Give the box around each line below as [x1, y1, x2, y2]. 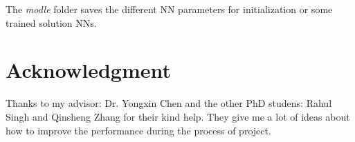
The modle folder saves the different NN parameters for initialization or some [6, 2, 333, 16]
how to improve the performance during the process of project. [6, 123, 271, 137]
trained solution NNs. [6, 15, 97, 30]
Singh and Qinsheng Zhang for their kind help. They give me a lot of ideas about [6, 109, 350, 123]
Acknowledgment [6, 56, 171, 84]
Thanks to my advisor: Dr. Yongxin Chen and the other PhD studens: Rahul [6, 96, 332, 110]
